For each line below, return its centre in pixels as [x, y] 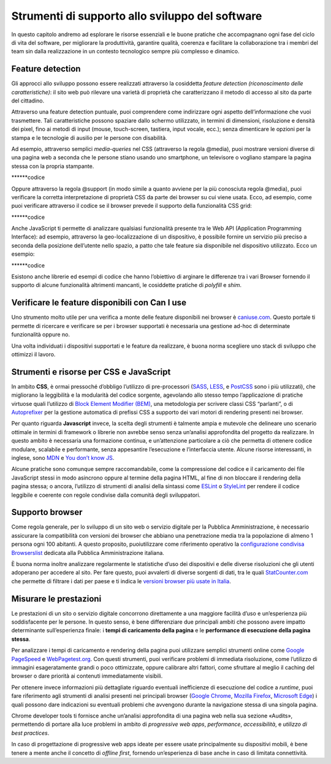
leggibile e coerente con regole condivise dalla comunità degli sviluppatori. [106, 495]
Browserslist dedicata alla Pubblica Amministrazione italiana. [88, 552]
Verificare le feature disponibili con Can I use [99, 303]
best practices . [30, 733]
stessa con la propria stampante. [53, 166]
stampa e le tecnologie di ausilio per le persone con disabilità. [89, 137]
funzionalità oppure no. [41, 335]
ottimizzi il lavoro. [33, 354]
